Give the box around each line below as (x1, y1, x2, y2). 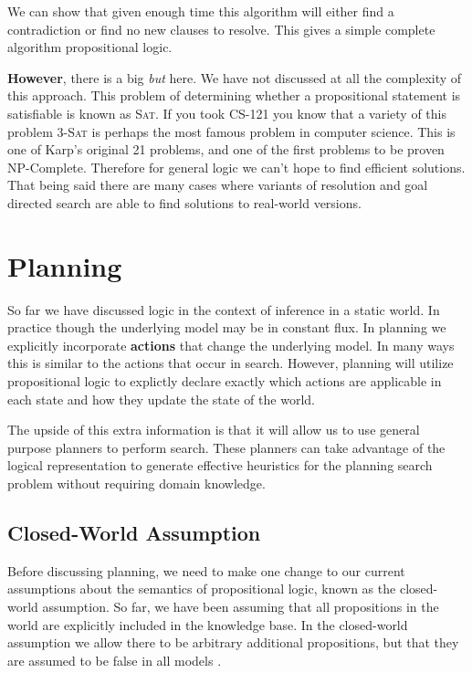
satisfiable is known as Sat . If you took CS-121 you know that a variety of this (7, 103, 446, 122)
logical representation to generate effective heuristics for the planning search (7, 456, 433, 475)
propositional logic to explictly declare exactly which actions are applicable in (7, 372, 442, 391)
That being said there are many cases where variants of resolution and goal (7, 175, 428, 195)
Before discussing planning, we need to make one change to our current (7, 561, 405, 580)
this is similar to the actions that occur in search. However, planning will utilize (7, 353, 454, 373)
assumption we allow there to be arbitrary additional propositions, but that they (7, 633, 459, 652)
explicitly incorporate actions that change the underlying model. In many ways (7, 335, 455, 354)
